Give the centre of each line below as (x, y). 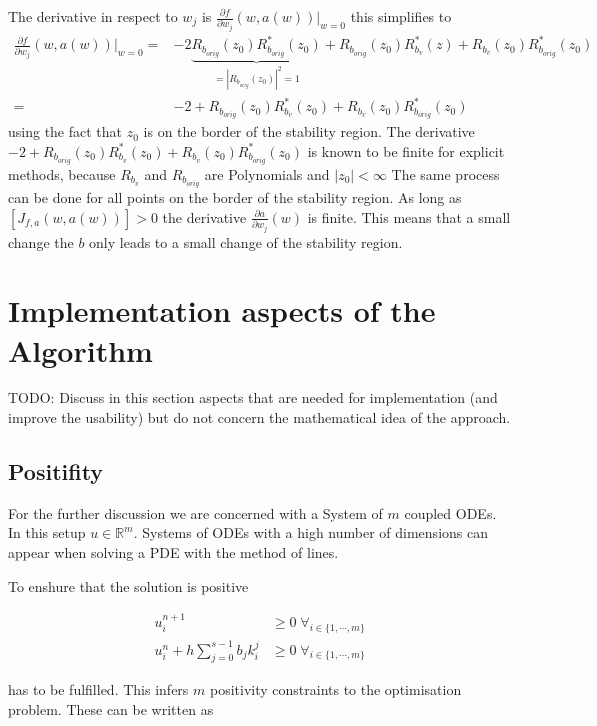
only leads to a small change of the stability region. (246, 241)
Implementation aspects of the (222, 310)
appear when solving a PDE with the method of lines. (173, 552)
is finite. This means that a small (409, 216)
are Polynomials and (267, 173)
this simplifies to (401, 16)
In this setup (47, 532)
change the (41, 241)
